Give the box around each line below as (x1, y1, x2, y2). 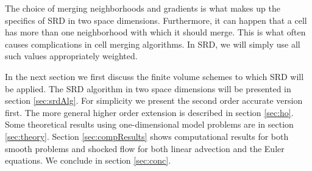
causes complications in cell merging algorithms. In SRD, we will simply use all (5, 37, 300, 50)
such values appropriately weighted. (5, 49, 138, 62)
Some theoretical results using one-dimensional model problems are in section (5, 118, 294, 131)
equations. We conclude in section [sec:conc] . (5, 154, 171, 167)
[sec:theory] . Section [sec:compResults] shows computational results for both (5, 129, 289, 142)
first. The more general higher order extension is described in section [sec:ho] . (5, 106, 294, 118)
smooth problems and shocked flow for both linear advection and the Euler (5, 142, 285, 155)
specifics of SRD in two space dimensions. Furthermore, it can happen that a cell (5, 13, 307, 26)
